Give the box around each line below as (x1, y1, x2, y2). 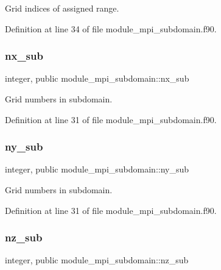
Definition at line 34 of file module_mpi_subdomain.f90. (5, 22, 217, 35)
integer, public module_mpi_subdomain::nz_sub (5, 254, 189, 266)
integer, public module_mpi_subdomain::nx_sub (5, 72, 189, 85)
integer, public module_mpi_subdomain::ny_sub (5, 163, 189, 176)
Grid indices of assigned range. (5, 2, 119, 14)
